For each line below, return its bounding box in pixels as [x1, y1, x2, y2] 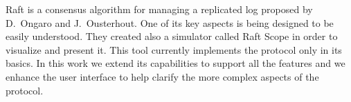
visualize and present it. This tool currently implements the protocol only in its [6, 42, 342, 57]
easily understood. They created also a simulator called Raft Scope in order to [6, 29, 338, 43]
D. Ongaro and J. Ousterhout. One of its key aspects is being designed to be [6, 15, 334, 30]
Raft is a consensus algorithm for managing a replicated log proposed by [6, 2, 313, 16]
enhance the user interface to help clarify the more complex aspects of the [6, 69, 319, 83]
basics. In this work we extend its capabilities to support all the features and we [6, 56, 345, 70]
